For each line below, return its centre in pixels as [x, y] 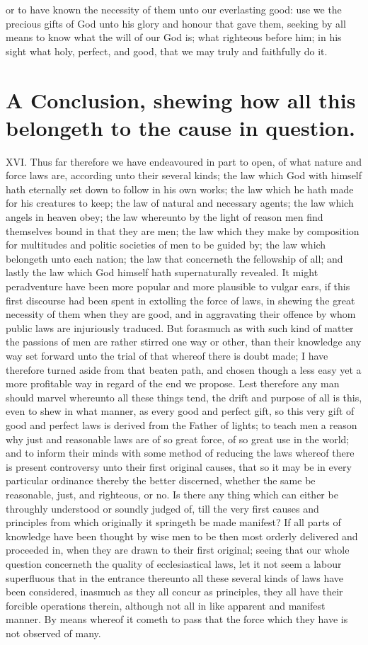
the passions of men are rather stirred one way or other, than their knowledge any [184, 342]
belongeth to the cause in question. [181, 127]
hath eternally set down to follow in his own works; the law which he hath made [180, 189]
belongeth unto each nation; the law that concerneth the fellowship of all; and [174, 258]
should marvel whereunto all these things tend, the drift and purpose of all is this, [184, 397]
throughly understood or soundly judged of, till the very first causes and [162, 508]
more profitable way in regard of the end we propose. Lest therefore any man [173, 383]
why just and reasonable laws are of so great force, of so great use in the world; [178, 439]
